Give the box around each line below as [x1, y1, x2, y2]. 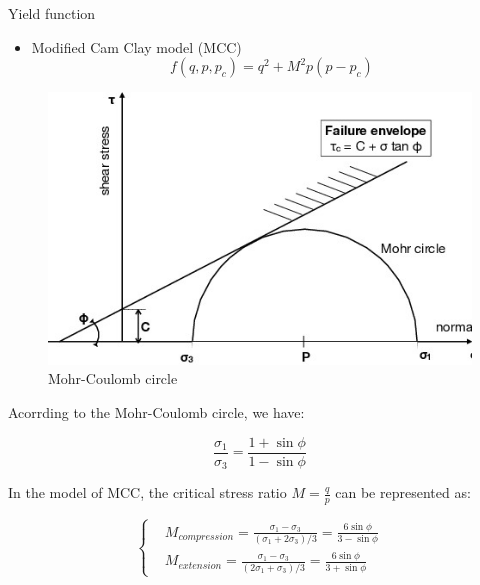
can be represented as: [335, 482, 471, 503]
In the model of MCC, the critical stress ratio [8, 482, 287, 503]
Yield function [8, 3, 96, 23]
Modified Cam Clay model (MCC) [31, 36, 242, 57]
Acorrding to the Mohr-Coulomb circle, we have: [8, 402, 305, 422]
